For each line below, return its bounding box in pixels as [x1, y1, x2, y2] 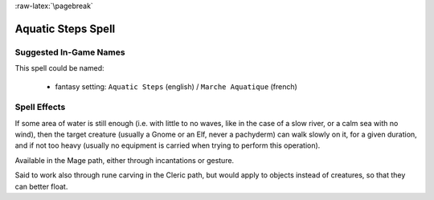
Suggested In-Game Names [14, 47, 125, 58]
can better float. [14, 182, 68, 191]
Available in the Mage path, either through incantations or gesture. [14, 155, 235, 165]
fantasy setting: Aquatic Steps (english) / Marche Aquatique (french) [55, 81, 297, 92]
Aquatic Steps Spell [14, 22, 116, 35]
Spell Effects [14, 101, 66, 112]
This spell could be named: [14, 63, 104, 73]
